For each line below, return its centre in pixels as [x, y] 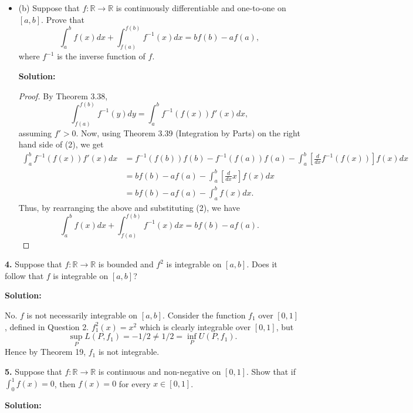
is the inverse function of [101, 56]
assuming [35, 132]
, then [65, 383]
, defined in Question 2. [47, 326]
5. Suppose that [33, 371]
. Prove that [63, 19]
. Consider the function [204, 315]
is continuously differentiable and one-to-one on [201, 8]
